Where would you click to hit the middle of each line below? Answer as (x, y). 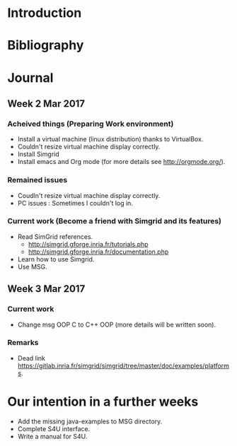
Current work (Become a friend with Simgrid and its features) (114, 221)
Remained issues (37, 180)
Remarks (23, 343)
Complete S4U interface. (54, 428)
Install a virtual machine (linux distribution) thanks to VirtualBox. (110, 139)
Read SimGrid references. (55, 236)
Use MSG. (32, 266)
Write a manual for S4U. (52, 436)
